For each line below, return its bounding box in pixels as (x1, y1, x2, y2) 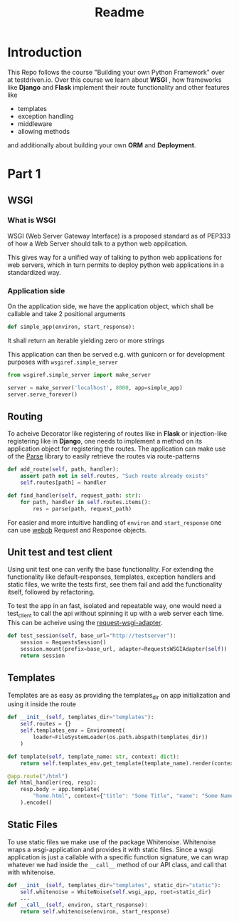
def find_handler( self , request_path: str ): (7, 492, 142, 499)
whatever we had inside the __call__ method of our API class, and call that (7, 860, 227, 869)
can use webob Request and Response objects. (7, 525, 147, 534)
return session (20, 652, 65, 659)
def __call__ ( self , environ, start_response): (7, 901, 148, 908)
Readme (95, 4, 144, 21)
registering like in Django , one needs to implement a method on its (7, 437, 203, 446)
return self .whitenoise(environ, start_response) (20, 908, 171, 916)
